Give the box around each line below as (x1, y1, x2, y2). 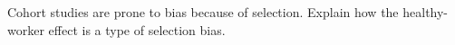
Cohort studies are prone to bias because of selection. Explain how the (7, 3, 399, 21)
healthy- (402, 3, 449, 21)
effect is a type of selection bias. (48, 20, 226, 39)
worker (7, 20, 44, 39)
